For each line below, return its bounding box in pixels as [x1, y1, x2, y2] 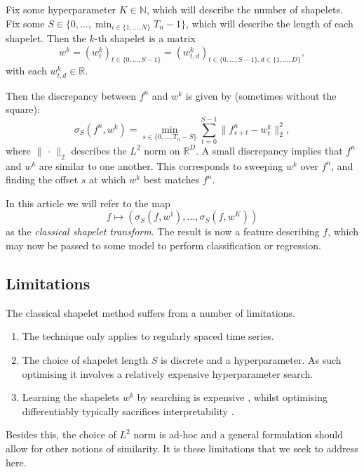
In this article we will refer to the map [6, 195, 170, 210]
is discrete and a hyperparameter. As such [161, 353, 342, 367]
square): [6, 102, 40, 117]
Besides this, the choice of [6, 427, 116, 442]
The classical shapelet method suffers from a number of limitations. [6, 305, 295, 320]
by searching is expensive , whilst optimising [137, 390, 328, 405]
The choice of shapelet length [22, 353, 149, 367]
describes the [71, 143, 127, 157]
